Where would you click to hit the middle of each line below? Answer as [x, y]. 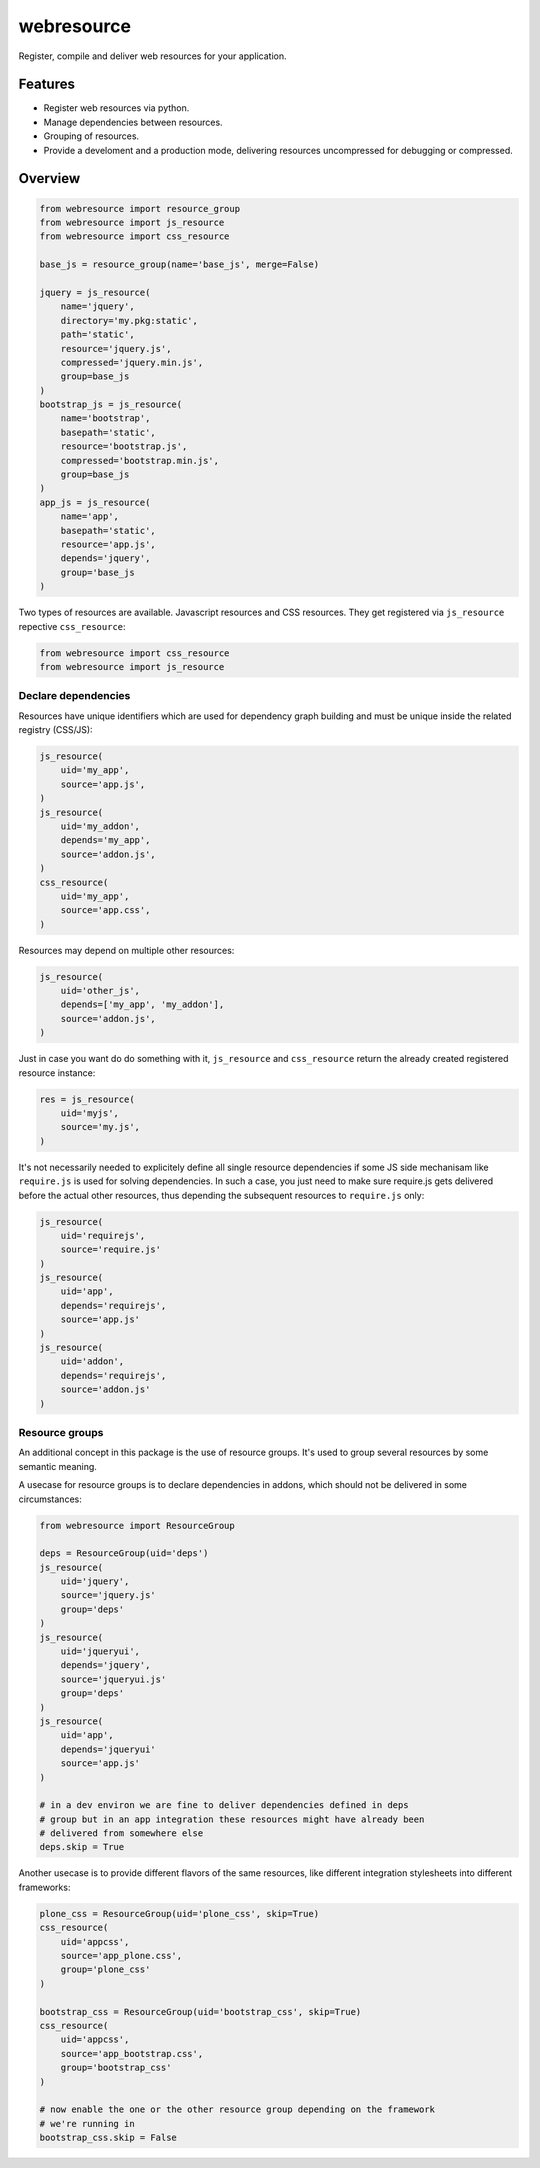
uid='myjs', [90, 1113]
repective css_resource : [72, 626]
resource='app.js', [108, 544]
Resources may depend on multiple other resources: [126, 950]
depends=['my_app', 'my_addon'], [142, 1004]
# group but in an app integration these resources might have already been [232, 1819]
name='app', [90, 516]
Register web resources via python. [116, 108]
